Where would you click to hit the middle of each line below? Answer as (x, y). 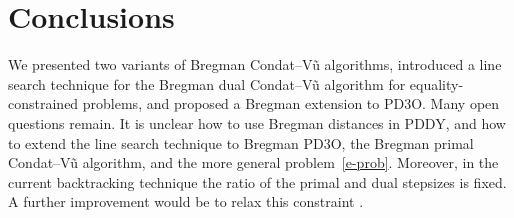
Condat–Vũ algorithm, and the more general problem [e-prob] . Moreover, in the (253, 162)
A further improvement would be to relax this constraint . (186, 201)
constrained (43, 103)
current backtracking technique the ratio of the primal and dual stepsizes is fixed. (257, 181)
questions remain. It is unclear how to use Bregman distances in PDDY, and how (257, 122)
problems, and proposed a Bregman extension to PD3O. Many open (291, 103)
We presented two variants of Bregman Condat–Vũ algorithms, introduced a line (255, 64)
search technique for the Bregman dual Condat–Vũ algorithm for (207, 83)
